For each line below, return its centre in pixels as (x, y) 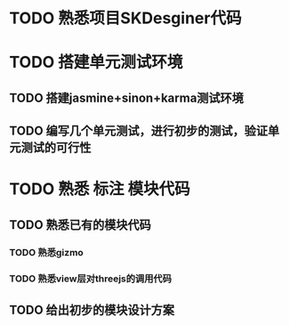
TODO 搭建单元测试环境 (96, 62)
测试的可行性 (56, 148)
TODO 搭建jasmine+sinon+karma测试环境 (127, 97)
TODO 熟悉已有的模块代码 (80, 225)
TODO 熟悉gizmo (47, 252)
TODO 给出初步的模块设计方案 (92, 309)
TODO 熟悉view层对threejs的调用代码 (90, 279)
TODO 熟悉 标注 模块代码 (100, 189)
